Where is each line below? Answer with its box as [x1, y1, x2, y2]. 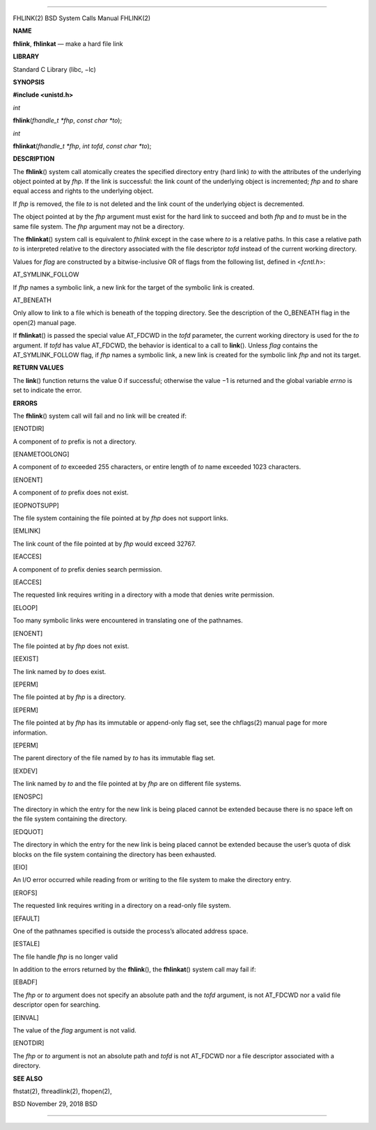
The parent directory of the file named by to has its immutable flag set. [13, 754, 216, 762]
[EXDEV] [13, 767, 38, 775]
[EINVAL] [13, 1013, 40, 1021]
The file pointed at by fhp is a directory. [13, 693, 127, 701]
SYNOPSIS [13, 77, 45, 86]
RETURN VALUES [13, 363, 64, 372]
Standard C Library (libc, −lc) [13, 65, 97, 73]
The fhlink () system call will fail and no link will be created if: [13, 411, 187, 420]
